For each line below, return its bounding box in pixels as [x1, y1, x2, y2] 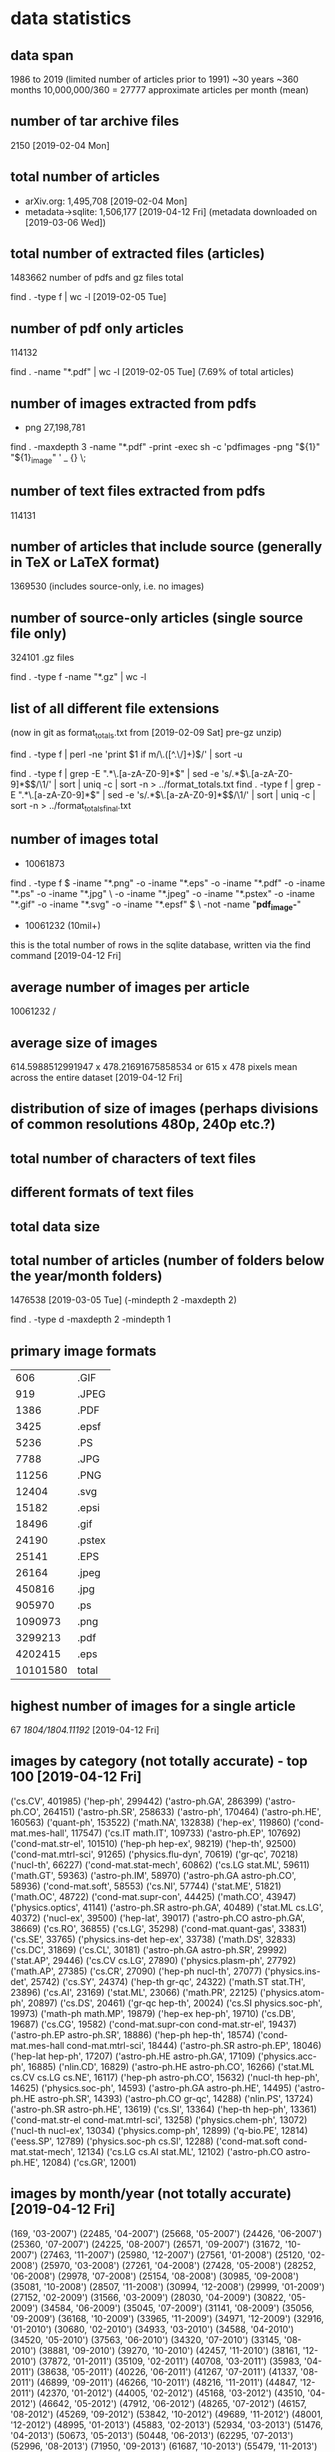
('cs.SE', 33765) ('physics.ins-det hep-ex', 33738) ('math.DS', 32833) [10, 1933, 297, 1945]
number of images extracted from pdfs [10, 395, 257, 412]
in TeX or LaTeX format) [10, 554, 160, 571]
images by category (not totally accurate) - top [10, 1753, 308, 1770]
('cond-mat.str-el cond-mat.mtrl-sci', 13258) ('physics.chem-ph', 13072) [10, 2113, 308, 2126]
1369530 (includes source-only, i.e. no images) [10, 580, 205, 592]
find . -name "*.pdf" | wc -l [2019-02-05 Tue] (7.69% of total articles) [10, 366, 295, 378]
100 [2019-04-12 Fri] [10, 1768, 142, 1786]
